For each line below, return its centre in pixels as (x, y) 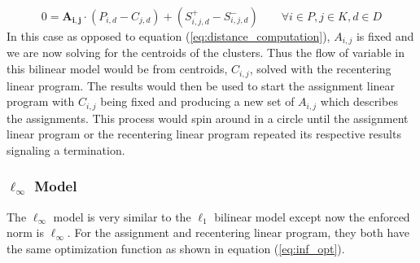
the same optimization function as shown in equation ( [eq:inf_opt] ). (176, 248)
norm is (26, 232)
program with (41, 101)
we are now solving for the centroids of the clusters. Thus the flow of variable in (206, 53)
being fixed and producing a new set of (197, 101)
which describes (359, 101)
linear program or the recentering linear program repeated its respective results (204, 134)
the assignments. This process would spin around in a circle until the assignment (208, 118)
